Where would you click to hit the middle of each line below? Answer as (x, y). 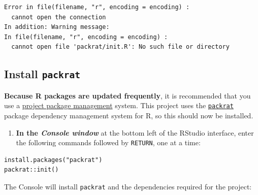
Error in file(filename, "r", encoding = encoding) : (97, 7)
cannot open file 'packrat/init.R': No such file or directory (120, 47)
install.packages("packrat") (53, 160)
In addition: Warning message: (57, 27)
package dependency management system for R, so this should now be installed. (129, 115)
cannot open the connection (59, 17)
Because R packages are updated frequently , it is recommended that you (127, 95)
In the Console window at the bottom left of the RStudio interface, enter (135, 132)
